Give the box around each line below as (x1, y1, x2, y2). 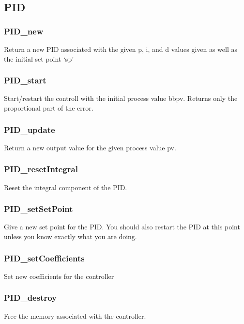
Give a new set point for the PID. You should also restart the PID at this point (4, 222, 240, 232)
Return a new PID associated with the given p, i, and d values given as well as (4, 44, 238, 54)
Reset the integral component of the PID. (4, 182, 127, 192)
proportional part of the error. (4, 103, 93, 113)
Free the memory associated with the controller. (4, 310, 146, 321)
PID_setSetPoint (4, 203, 73, 215)
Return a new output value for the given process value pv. (4, 142, 176, 152)
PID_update (4, 123, 55, 135)
